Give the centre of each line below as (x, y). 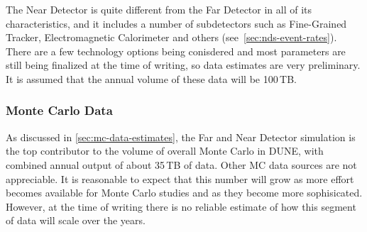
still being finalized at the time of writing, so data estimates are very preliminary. (183, 65)
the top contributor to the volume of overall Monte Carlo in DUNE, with (165, 151)
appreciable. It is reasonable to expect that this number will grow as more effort (180, 178)
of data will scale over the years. (76, 220)
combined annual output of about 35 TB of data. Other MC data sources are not (181, 164)
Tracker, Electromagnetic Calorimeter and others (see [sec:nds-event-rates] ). (171, 37)
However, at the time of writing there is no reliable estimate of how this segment (181, 206)
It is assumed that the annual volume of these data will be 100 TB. (151, 78)
